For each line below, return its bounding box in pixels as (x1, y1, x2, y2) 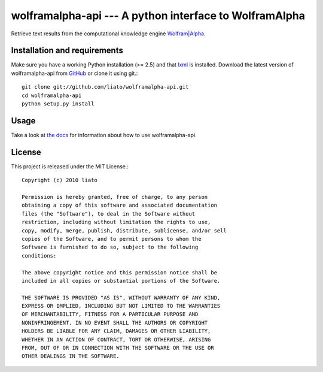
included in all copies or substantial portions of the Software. (22, 277, 221, 284)
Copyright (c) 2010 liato (22, 177, 98, 184)
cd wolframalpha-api (22, 92, 82, 99)
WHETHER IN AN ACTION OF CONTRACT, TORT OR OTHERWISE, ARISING (22, 336, 211, 343)
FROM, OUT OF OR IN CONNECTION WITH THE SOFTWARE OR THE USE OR (22, 344, 215, 352)
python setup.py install (22, 101, 95, 107)
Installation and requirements (11, 46, 124, 56)
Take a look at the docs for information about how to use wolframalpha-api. (11, 131, 197, 138)
